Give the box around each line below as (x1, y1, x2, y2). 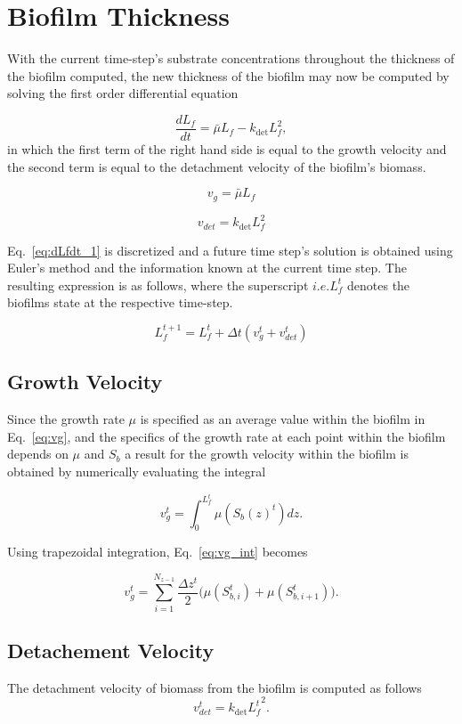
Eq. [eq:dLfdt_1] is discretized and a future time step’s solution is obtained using (7, 240, 453, 259)
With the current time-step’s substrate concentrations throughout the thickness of (7, 49, 455, 68)
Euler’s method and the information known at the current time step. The (7, 258, 407, 277)
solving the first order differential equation (7, 84, 239, 102)
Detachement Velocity (7, 636, 215, 663)
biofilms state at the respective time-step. (7, 293, 233, 312)
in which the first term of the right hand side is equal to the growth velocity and (7, 139, 447, 158)
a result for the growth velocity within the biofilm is (125, 444, 409, 463)
